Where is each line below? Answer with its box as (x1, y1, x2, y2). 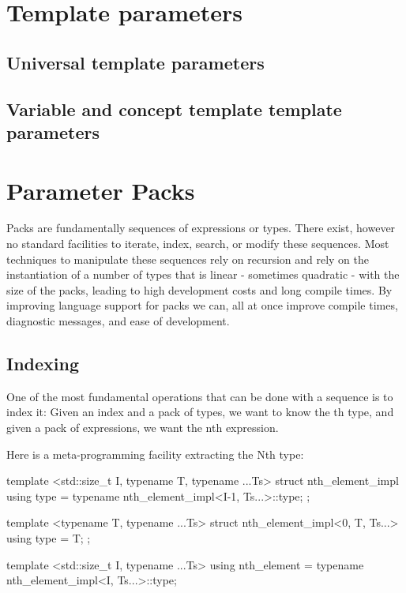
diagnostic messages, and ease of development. (6, 313, 230, 329)
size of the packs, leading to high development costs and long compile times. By (6, 281, 393, 298)
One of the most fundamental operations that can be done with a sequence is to (6, 388, 393, 404)
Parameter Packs (6, 174, 195, 206)
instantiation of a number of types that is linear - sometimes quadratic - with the (6, 266, 400, 283)
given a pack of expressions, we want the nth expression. (6, 419, 279, 435)
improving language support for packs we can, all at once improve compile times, (6, 297, 398, 313)
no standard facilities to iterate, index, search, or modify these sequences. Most (6, 235, 389, 252)
